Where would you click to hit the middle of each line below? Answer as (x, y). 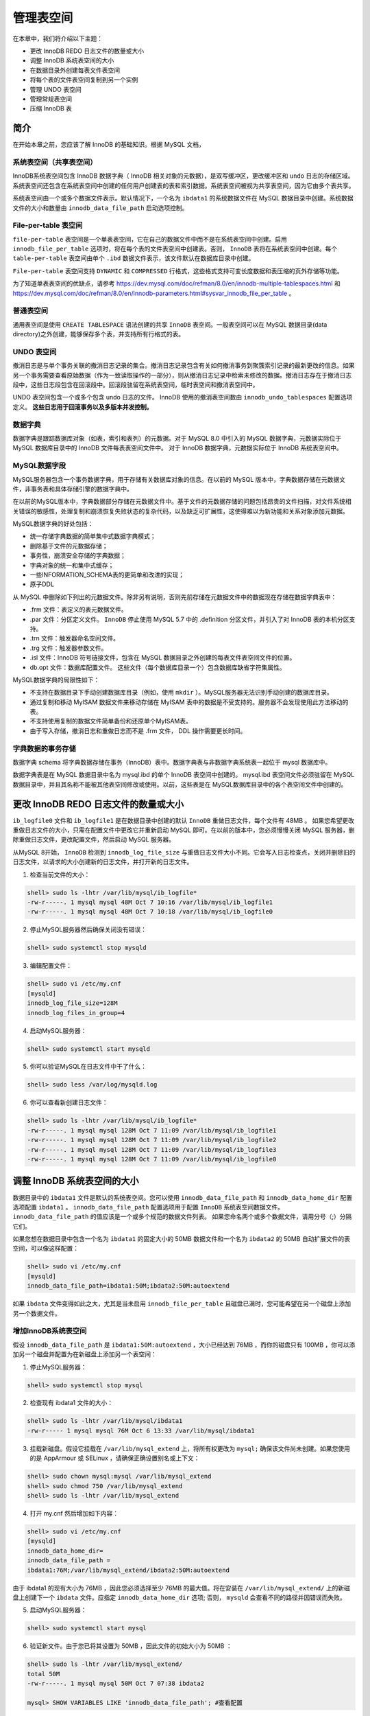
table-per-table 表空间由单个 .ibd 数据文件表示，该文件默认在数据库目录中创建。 (134, 258)
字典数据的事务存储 (45, 748)
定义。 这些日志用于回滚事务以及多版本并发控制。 (83, 407)
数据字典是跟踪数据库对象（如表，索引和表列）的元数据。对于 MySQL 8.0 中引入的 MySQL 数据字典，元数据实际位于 (177, 438)
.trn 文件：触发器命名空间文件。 (75, 638)
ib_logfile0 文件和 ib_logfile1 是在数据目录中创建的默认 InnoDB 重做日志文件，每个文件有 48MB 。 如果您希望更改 (184, 820)
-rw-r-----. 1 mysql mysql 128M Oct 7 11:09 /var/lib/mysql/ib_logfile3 (152, 1149)
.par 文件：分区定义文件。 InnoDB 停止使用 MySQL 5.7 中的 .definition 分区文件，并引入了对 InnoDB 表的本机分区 (189, 619)
